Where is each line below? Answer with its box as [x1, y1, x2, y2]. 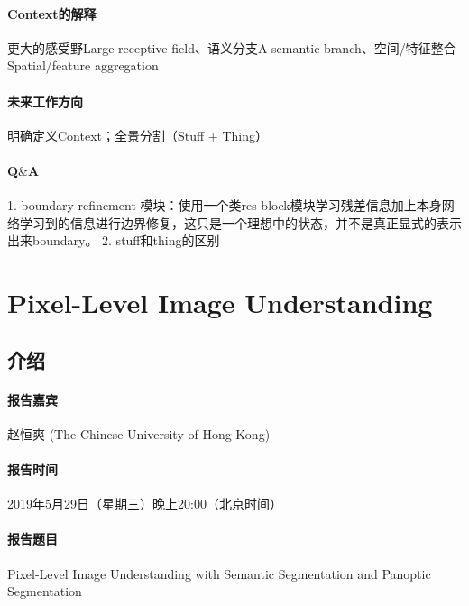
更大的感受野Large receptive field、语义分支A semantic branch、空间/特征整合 [7, 38, 456, 57]
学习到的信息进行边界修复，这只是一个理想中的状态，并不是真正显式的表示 [19, 213, 462, 232]
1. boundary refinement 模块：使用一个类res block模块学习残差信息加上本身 [7, 196, 442, 215]
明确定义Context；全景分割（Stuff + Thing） [7, 125, 268, 144]
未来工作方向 [7, 91, 83, 110]
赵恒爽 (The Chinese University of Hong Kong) [7, 424, 271, 443]
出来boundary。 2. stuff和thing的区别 [7, 231, 220, 250]
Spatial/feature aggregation [7, 56, 159, 75]
